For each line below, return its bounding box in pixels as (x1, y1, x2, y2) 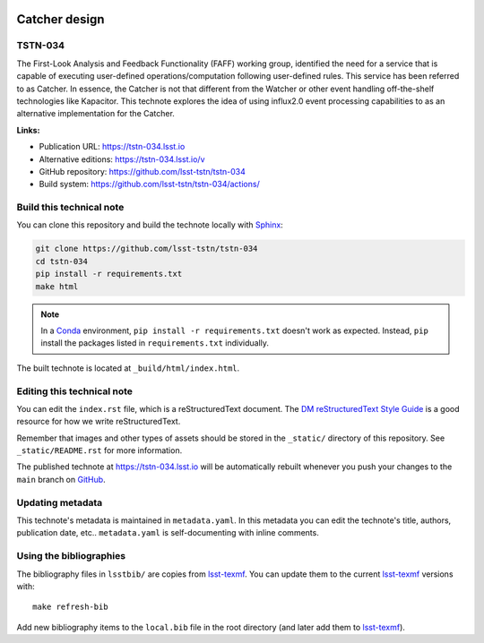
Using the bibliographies (16, 550, 125, 562)
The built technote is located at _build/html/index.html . (16, 363, 240, 373)
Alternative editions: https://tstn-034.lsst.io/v (39, 153, 205, 165)
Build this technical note (16, 201, 125, 214)
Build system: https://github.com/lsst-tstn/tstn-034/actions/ (39, 179, 260, 190)
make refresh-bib (32, 602, 108, 613)
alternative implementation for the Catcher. (16, 108, 175, 119)
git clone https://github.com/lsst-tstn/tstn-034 (35, 244, 258, 254)
